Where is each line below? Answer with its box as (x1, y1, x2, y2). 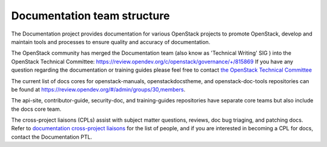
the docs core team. (11, 105, 62, 113)
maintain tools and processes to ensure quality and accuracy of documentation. (11, 38, 211, 45)
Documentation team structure (11, 9, 170, 22)
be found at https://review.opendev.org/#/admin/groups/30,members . (11, 86, 186, 93)
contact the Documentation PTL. (11, 133, 93, 140)
